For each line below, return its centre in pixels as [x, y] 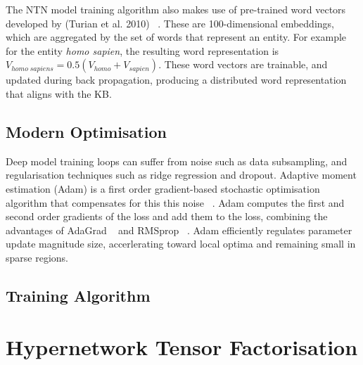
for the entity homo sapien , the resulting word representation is [142, 50]
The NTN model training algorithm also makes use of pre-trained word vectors [176, 9]
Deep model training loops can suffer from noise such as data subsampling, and [177, 161]
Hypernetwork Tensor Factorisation [182, 347]
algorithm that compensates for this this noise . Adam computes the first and [175, 202]
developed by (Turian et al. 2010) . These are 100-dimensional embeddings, [170, 23]
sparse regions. [37, 257]
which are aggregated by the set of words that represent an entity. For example [176, 37]
